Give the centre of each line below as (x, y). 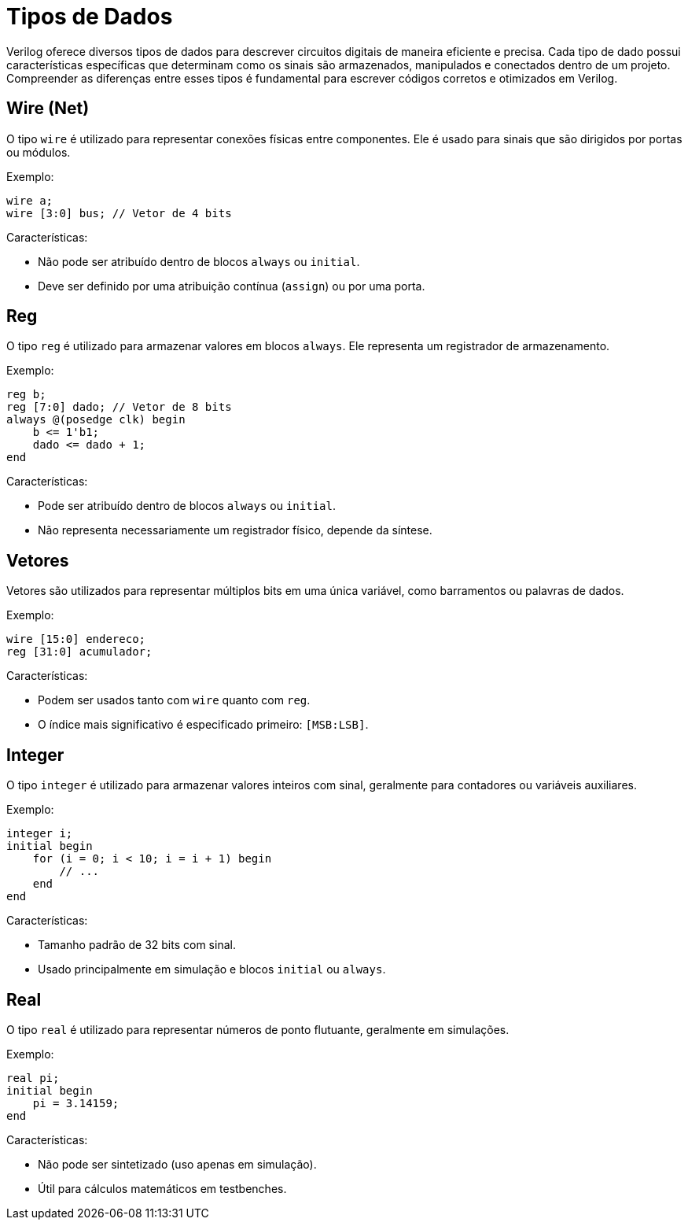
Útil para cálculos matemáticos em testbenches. (162, 1188)
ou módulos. (39, 152)
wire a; (30, 200)
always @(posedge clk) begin (96, 420)
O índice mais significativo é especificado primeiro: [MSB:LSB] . (203, 725)
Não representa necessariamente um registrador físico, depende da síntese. (235, 530)
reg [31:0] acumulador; (79, 652)
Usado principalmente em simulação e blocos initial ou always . (212, 969)
